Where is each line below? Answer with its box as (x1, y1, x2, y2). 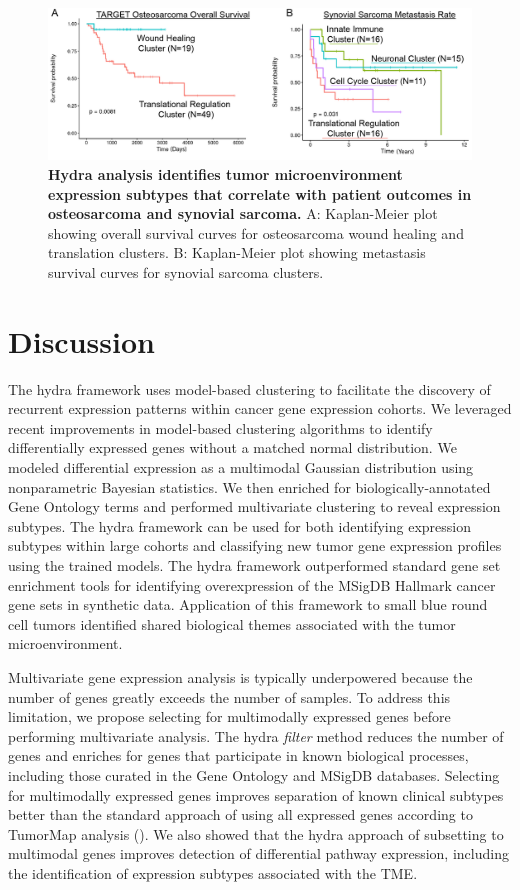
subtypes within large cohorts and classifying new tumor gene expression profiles (8, 535, 502, 556)
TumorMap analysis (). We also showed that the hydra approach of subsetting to (8, 823, 504, 844)
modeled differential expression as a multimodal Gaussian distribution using (8, 457, 474, 478)
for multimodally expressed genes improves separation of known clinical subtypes (8, 784, 504, 805)
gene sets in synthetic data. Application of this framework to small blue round (8, 594, 488, 615)
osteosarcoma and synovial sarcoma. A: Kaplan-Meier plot (48, 203, 438, 224)
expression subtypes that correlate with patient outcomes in (48, 183, 472, 204)
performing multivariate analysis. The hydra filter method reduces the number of (8, 725, 504, 746)
